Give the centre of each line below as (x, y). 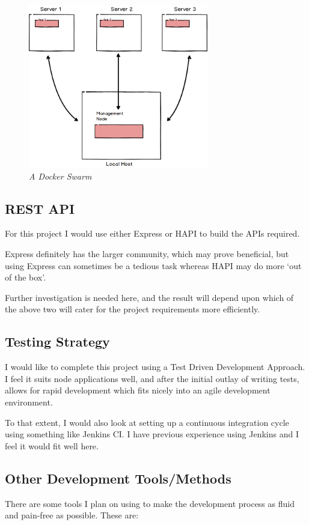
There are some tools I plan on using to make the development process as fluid (150, 503)
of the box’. (26, 277)
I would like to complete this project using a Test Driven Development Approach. (155, 367)
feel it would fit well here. (52, 445)
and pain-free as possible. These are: (72, 515)
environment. (29, 402)
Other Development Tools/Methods (118, 478)
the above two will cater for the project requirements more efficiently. (133, 309)
